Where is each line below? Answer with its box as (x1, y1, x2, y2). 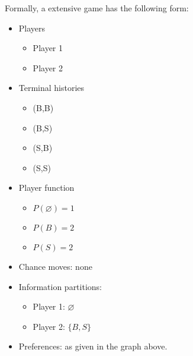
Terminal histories (18, 81, 85, 94)
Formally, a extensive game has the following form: (5, 2, 189, 14)
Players (18, 21, 46, 34)
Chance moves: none (18, 260, 92, 272)
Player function (18, 181, 75, 194)
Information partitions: (18, 280, 102, 292)
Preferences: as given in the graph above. (18, 340, 168, 352)
